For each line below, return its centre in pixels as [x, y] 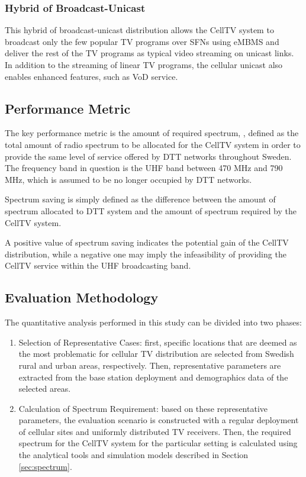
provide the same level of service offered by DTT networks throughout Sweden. [148, 156]
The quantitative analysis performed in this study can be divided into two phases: [153, 322]
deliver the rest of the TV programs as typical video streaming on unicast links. [149, 53]
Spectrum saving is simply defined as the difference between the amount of [140, 199]
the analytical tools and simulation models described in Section [133, 455]
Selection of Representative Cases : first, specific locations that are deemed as [158, 342]
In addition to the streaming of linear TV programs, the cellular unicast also [144, 65]
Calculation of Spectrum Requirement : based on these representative [143, 408]
